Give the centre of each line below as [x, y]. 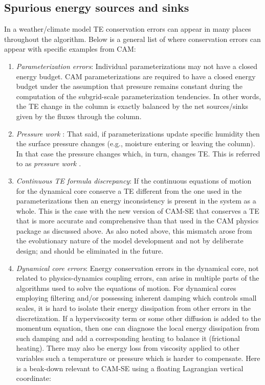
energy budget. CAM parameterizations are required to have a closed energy [136, 76]
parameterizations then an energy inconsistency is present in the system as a [136, 201]
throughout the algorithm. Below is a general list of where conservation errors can [132, 39]
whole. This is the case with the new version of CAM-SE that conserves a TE [138, 210]
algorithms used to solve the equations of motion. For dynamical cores [126, 288]
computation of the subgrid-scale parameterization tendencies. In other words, [139, 96]
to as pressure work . [49, 163]
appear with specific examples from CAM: [70, 49]
